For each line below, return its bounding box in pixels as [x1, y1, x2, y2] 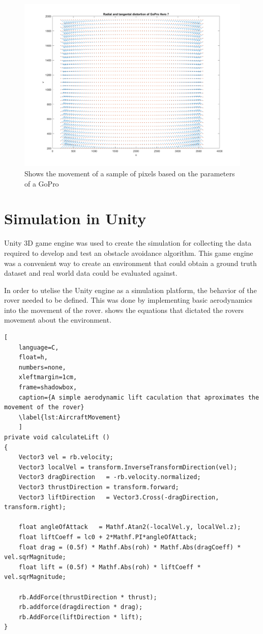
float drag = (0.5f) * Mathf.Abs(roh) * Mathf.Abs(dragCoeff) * [18, 543, 241, 551]
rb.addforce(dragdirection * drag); [18, 603, 143, 611]
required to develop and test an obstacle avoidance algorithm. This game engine [4, 247, 253, 258]
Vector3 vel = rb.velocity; [18, 454, 113, 461]
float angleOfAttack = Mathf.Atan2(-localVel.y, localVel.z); [18, 523, 241, 531]
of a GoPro [24, 178, 59, 189]
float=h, [18, 354, 48, 361]
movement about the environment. [4, 314, 111, 325]
